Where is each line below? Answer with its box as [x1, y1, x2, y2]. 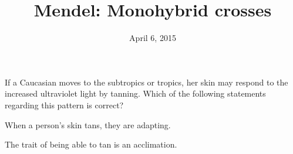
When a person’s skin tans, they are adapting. [5, 118, 171, 131]
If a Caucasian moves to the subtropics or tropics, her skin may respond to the [5, 76, 288, 88]
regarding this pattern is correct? [5, 98, 124, 111]
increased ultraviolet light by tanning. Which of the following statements [5, 87, 266, 100]
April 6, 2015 [129, 32, 176, 44]
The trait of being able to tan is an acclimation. [5, 138, 177, 150]
